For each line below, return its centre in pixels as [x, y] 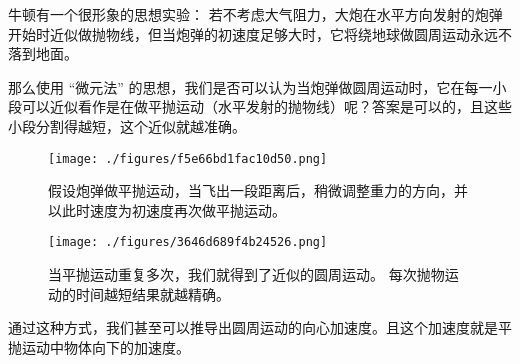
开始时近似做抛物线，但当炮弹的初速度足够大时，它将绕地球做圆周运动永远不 [260, 33]
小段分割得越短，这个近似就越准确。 [127, 125]
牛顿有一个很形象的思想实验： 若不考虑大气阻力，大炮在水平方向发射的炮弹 [255, 14]
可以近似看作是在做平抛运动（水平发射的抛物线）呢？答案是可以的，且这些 [266, 106]
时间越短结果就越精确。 [152, 293]
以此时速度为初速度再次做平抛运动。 [167, 209]
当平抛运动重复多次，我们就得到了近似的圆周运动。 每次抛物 [246, 274]
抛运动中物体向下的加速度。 [99, 346]
